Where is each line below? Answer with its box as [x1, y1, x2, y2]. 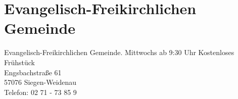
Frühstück [4, 57, 35, 67]
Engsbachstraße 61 [4, 67, 62, 77]
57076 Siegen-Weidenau [4, 77, 77, 87]
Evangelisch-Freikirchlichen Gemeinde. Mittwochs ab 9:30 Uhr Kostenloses [4, 47, 234, 58]
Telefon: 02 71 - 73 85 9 [4, 86, 77, 97]
